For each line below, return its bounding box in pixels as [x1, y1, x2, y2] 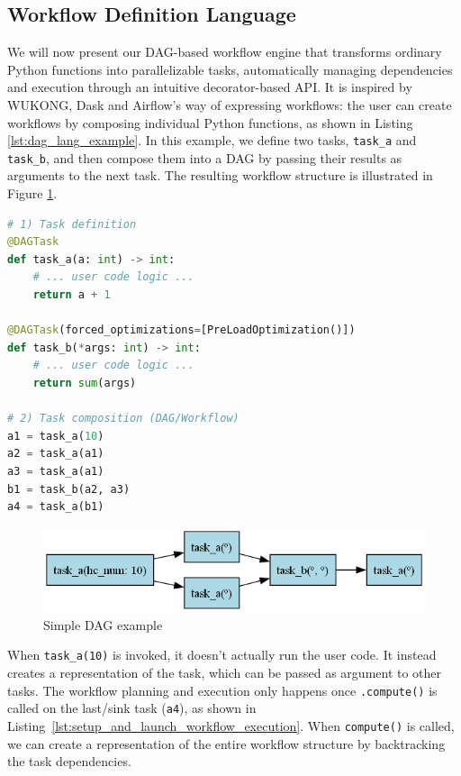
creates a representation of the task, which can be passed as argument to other [7, 663, 442, 682]
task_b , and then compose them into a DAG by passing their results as [7, 148, 402, 167]
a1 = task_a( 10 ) [7, 429, 104, 443]
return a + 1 [32, 288, 111, 302]
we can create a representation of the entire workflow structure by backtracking [7, 734, 446, 753]
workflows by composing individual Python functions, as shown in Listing [7, 113, 413, 132]
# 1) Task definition [7, 217, 137, 231]
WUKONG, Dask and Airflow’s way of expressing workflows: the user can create [7, 95, 452, 114]
